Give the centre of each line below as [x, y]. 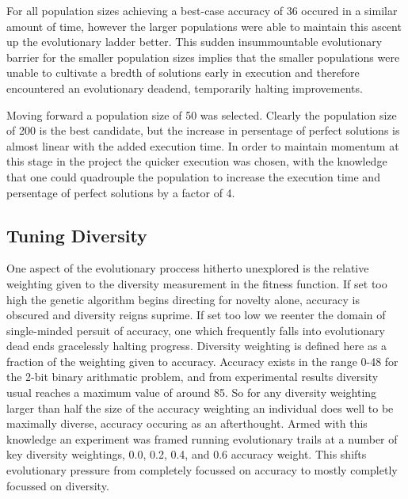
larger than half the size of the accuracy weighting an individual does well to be [200, 408]
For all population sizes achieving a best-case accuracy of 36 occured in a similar [202, 10]
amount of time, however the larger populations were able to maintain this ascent [204, 26]
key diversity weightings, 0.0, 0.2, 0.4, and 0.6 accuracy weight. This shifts [187, 454]
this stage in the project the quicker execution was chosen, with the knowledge [197, 161]
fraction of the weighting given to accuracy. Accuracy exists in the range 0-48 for [202, 361]
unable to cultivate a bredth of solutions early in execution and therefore [183, 72]
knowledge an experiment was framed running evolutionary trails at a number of [202, 438]
